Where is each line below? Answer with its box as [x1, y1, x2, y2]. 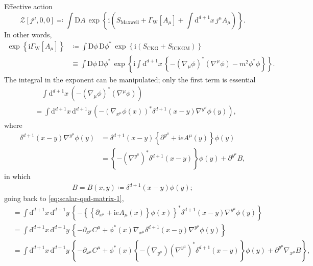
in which [4, 171, 31, 182]
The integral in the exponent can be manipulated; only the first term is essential [4, 74, 256, 84]
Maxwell [121, 20, 139, 26]
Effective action [4, 1, 53, 11]
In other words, [4, 29, 52, 39]
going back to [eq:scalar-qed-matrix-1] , [4, 193, 124, 204]
